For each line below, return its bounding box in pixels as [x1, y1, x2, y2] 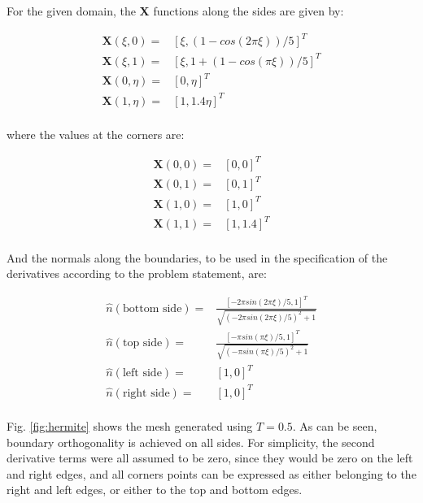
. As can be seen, [292, 418, 377, 434]
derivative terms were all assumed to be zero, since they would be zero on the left [7, 449, 413, 466]
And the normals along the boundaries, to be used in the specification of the [7, 249, 388, 266]
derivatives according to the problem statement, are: [7, 265, 267, 282]
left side [122, 367, 162, 379]
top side [122, 337, 163, 349]
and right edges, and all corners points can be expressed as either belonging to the [7, 465, 416, 482]
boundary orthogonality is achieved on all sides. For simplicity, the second [7, 433, 375, 450]
